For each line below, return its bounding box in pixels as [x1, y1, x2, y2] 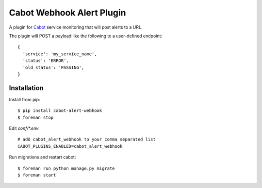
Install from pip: [9, 96, 41, 102]
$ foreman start [17, 172, 56, 178]
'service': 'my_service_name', [22, 51, 97, 57]
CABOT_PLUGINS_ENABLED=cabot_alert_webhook [17, 143, 123, 149]
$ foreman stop [17, 114, 54, 120]
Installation [9, 84, 44, 92]
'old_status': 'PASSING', [22, 64, 84, 70]
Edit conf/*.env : [9, 125, 40, 131]
